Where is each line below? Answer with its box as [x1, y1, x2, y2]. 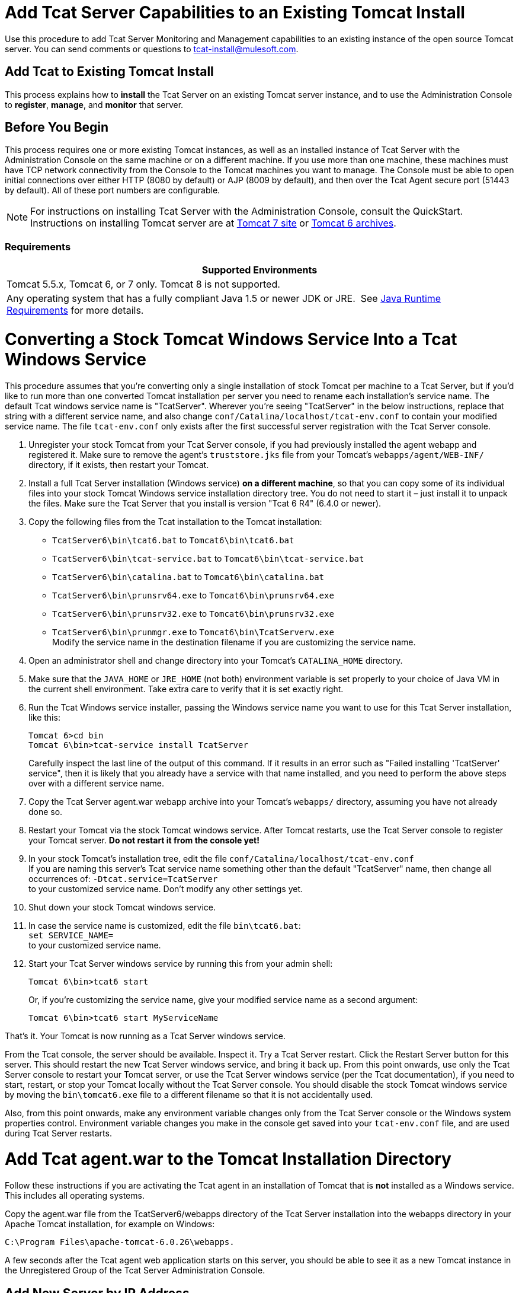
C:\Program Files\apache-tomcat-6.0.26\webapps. [5, 1237, 235, 1247]
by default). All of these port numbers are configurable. [5, 185, 220, 196]
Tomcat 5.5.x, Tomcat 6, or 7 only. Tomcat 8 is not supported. [7, 278, 280, 291]
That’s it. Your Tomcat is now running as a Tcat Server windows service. [5, 1030, 286, 1041]
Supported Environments [201, 264, 318, 276]
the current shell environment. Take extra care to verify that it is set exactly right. [28, 683, 344, 694]
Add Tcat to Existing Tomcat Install [5, 64, 214, 79]
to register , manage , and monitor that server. [5, 99, 184, 110]
